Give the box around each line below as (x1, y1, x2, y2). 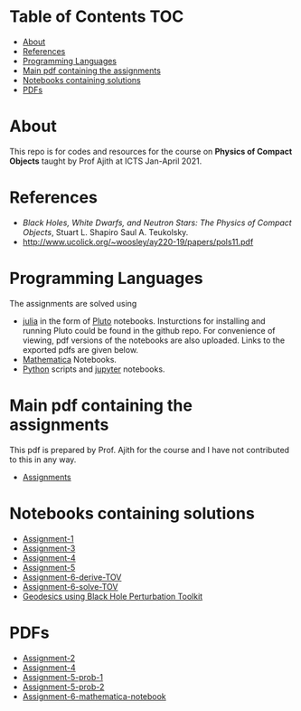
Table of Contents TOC (9, 6, 184, 27)
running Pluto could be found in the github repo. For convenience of (22, 325, 276, 336)
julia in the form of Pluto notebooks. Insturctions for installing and (22, 315, 266, 327)
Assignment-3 (22, 543, 76, 554)
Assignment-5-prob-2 (22, 681, 105, 692)
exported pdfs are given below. (22, 344, 138, 355)
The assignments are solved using (9, 298, 137, 308)
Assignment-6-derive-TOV (22, 572, 122, 583)
